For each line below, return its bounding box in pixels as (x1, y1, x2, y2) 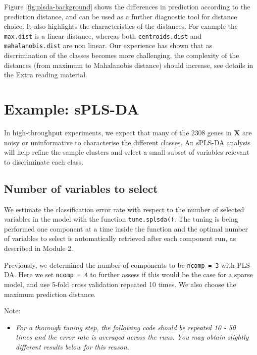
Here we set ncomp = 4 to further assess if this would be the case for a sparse (18, 269, 253, 280)
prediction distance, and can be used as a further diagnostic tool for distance (4, 11, 237, 21)
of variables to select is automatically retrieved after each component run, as (4, 233, 236, 243)
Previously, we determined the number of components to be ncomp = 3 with (4, 259, 235, 270)
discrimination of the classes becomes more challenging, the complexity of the (4, 50, 239, 60)
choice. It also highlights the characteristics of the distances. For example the (4, 21, 238, 31)
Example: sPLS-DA (4, 99, 139, 119)
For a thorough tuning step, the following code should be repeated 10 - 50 (15, 322, 236, 332)
